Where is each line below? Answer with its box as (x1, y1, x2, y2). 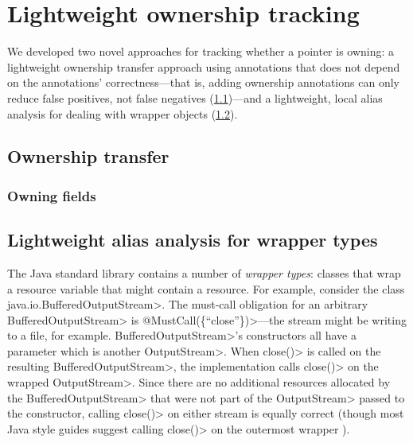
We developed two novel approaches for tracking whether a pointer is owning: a (7, 43, 395, 60)
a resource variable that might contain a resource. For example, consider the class (7, 280, 405, 297)
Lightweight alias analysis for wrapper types (7, 227, 378, 252)
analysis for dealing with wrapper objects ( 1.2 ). (7, 105, 238, 122)
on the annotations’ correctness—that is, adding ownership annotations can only (7, 74, 399, 91)
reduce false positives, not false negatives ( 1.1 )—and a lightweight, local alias (7, 89, 383, 106)
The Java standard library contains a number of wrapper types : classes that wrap (7, 264, 401, 281)
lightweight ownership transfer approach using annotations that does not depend (7, 58, 400, 75)
